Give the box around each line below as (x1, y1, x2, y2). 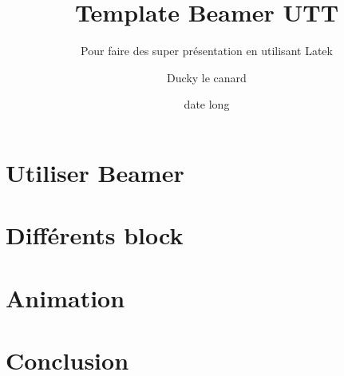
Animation (6, 281, 125, 314)
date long (184, 96, 230, 113)
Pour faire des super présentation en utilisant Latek (81, 42, 333, 59)
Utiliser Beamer (6, 156, 184, 188)
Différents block (6, 219, 184, 251)
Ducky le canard (167, 69, 247, 85)
